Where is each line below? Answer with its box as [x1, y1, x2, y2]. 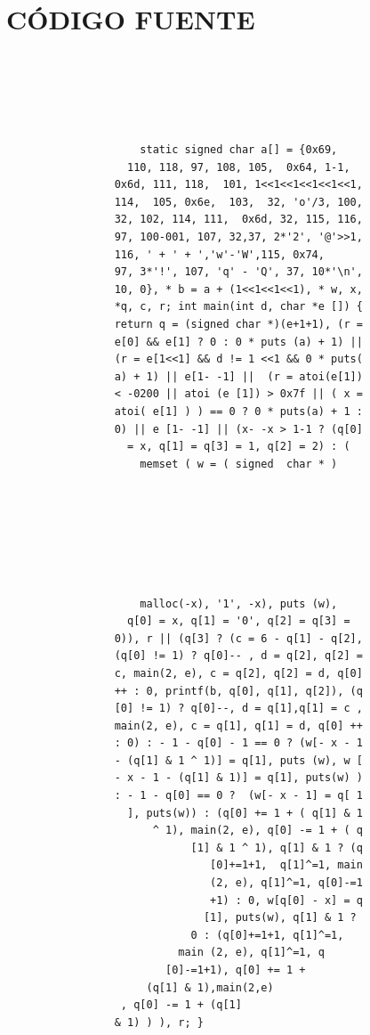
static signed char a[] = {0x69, [140, 143, 338, 157]
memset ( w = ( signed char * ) [140, 457, 338, 470]
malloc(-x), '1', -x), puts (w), [140, 597, 338, 610]
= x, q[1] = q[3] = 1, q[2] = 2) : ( [127, 440, 350, 453]
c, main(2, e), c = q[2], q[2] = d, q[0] [114, 666, 363, 680]
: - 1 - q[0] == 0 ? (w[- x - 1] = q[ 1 [114, 789, 363, 803]
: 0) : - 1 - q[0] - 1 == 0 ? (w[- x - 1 [114, 737, 363, 750]
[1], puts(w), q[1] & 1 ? [203, 911, 357, 925]
